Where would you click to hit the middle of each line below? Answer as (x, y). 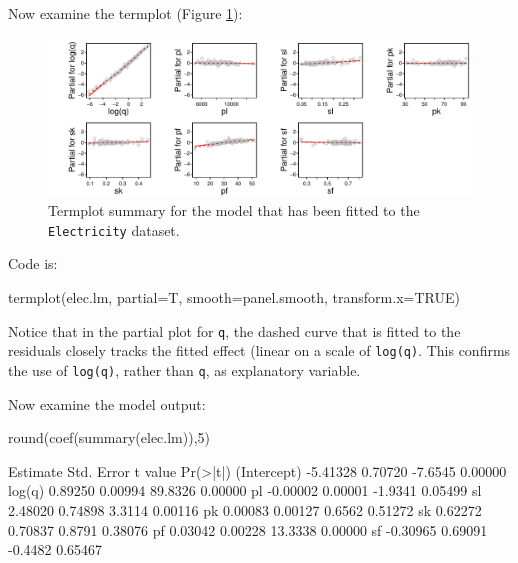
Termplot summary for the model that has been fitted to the (234, 210)
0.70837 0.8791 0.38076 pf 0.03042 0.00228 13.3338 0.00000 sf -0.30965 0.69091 (248, 529)
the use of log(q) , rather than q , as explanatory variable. (184, 369)
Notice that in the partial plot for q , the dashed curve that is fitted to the (234, 330)
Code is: (33, 263)
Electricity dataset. (114, 229)
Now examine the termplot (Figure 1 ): (125, 13)
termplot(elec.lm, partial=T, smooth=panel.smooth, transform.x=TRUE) (234, 297)
